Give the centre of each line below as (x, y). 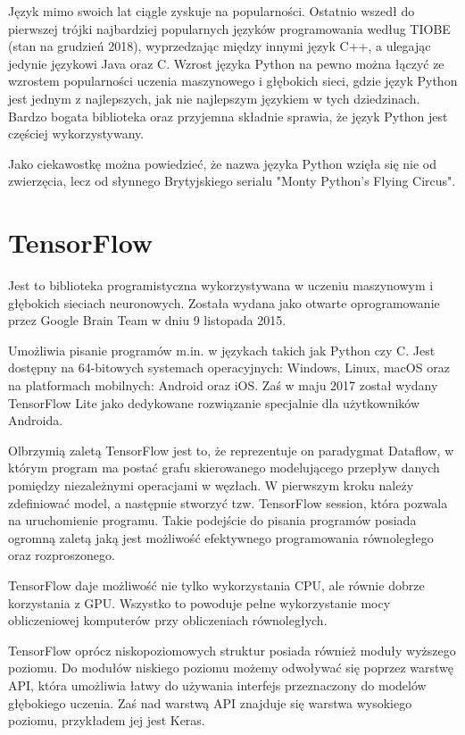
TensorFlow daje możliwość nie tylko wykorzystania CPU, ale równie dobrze (216, 585)
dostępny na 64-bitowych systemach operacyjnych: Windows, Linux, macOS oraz (229, 367)
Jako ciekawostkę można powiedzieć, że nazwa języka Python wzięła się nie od (222, 163)
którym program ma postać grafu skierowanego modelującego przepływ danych (224, 468)
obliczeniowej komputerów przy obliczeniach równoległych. (168, 620)
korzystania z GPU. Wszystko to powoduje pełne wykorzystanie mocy (199, 602)
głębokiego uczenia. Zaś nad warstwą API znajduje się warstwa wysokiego (210, 702)
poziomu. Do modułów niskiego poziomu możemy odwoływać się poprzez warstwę (231, 668)
